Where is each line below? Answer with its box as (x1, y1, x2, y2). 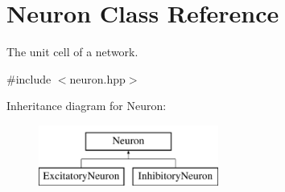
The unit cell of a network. (6, 43, 138, 60)
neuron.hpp (69, 70, 126, 87)
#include (6, 70, 52, 87)
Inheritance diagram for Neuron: (6, 97, 167, 114)
